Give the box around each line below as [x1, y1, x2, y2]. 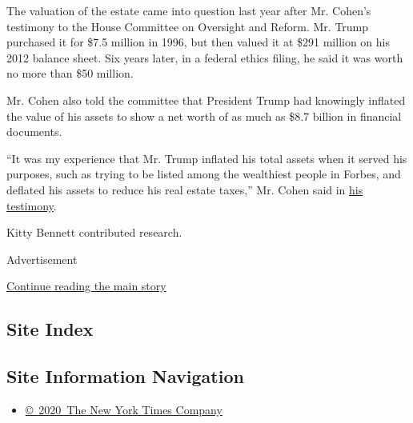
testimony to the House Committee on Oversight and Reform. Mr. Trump [6, 18, 369, 34]
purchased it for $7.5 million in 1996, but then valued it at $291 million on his [6, 34, 390, 50]
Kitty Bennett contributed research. [6, 224, 182, 241]
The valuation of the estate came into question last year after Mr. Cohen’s [6, 2, 371, 18]
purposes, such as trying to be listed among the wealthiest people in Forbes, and [6, 166, 401, 182]
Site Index [6, 317, 94, 341]
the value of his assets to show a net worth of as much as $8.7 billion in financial [6, 107, 402, 124]
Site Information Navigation [6, 364, 244, 389]
